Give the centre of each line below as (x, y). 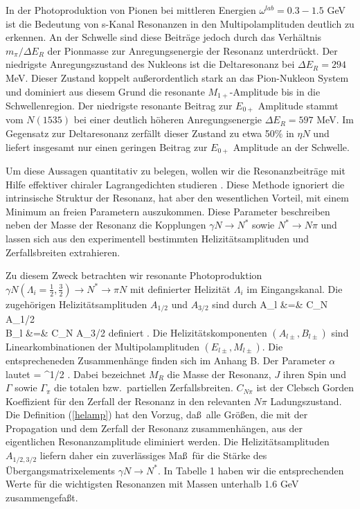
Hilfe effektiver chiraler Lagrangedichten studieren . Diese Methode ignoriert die (175, 184)
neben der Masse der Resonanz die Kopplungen (106, 225)
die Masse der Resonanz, (219, 374)
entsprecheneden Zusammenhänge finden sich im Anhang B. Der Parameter (166, 360)
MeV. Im (335, 119)
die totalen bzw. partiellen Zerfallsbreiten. (143, 387)
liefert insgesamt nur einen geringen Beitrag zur (107, 146)
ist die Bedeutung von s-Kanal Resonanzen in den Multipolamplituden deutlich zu (180, 23)
